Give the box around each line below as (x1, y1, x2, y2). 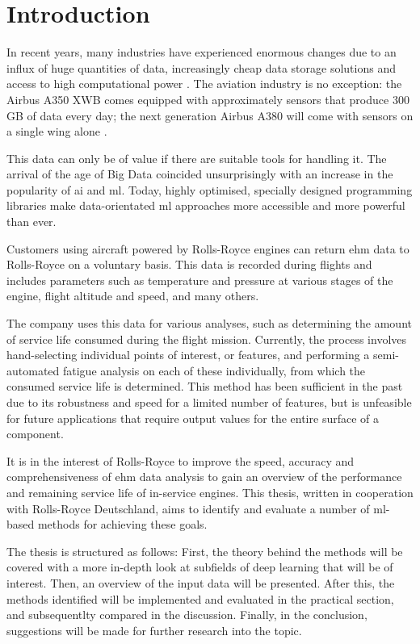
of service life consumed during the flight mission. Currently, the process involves (6, 330, 407, 347)
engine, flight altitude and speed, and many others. (6, 287, 259, 304)
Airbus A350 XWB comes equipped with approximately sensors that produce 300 (6, 90, 409, 107)
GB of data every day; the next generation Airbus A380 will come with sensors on (6, 107, 414, 123)
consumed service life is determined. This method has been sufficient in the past (6, 378, 403, 395)
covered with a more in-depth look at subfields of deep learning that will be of (6, 558, 393, 575)
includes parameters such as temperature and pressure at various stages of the (6, 271, 393, 288)
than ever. (6, 213, 57, 230)
